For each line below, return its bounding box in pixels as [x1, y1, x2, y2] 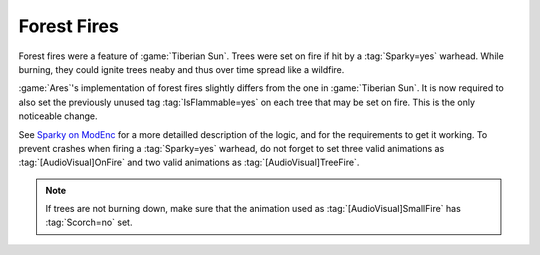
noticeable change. [18, 110, 99, 122]
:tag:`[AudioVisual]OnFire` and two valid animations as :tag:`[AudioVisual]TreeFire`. [18, 156, 360, 169]
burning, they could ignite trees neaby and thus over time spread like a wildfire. [18, 63, 345, 75]
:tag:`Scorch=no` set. [45, 216, 133, 229]
